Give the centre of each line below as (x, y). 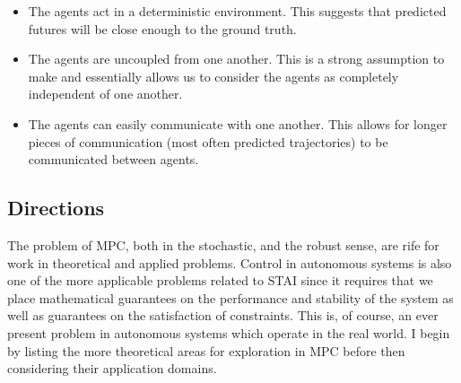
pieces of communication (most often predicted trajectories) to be (208, 141)
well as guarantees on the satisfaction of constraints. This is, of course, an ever (223, 315)
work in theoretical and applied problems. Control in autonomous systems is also (230, 262)
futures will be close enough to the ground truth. (162, 28)
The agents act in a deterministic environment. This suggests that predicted (237, 11)
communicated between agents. (113, 159)
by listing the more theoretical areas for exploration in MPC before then (206, 350)
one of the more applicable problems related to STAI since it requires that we (220, 280)
